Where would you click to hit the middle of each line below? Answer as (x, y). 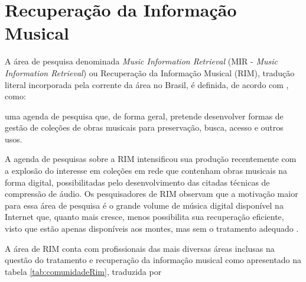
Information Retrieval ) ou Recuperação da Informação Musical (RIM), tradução (150, 72)
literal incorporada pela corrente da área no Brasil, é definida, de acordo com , (147, 84)
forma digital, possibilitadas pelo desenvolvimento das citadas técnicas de (137, 182)
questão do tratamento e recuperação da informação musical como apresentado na (153, 260)
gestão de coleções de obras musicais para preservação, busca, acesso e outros (144, 127)
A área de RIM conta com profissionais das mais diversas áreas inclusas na (140, 248)
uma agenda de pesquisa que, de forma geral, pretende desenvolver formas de (144, 116)
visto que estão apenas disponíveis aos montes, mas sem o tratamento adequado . (152, 228)
